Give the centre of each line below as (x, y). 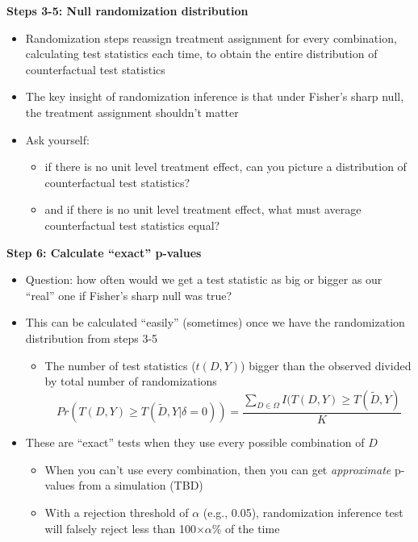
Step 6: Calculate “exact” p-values (104, 252)
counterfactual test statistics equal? (132, 225)
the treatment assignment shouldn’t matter (132, 112)
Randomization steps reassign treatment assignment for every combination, (211, 38)
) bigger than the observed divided (326, 365)
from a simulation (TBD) (141, 485)
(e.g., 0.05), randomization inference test (303, 512)
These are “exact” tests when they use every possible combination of (195, 442)
